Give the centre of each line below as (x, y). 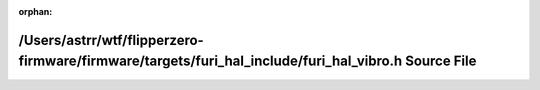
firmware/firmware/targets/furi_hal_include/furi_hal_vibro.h (210, 61)
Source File (441, 61)
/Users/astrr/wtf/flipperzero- (111, 40)
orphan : (35, 11)
